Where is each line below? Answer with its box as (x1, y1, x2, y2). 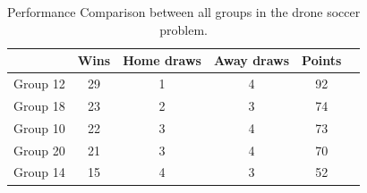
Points (302, 51, 342, 70)
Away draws (213, 51, 290, 70)
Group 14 (13, 163, 65, 181)
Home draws (123, 51, 201, 70)
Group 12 (13, 74, 65, 93)
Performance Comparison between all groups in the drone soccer (7, 3, 361, 21)
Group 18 (13, 96, 65, 114)
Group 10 (13, 118, 65, 137)
